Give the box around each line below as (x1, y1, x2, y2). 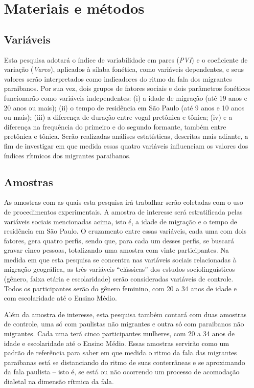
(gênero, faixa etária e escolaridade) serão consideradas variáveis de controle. (4, 274, 233, 284)
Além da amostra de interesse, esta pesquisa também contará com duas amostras (4, 309, 247, 319)
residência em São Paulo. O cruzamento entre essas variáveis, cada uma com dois (4, 226, 247, 236)
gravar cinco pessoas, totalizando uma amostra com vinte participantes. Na (4, 245, 229, 255)
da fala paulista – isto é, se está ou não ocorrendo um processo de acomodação (4, 366, 240, 377)
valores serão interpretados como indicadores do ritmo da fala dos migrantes (4, 73, 232, 84)
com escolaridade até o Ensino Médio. (4, 293, 117, 303)
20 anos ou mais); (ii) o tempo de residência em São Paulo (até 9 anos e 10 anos (4, 102, 245, 112)
